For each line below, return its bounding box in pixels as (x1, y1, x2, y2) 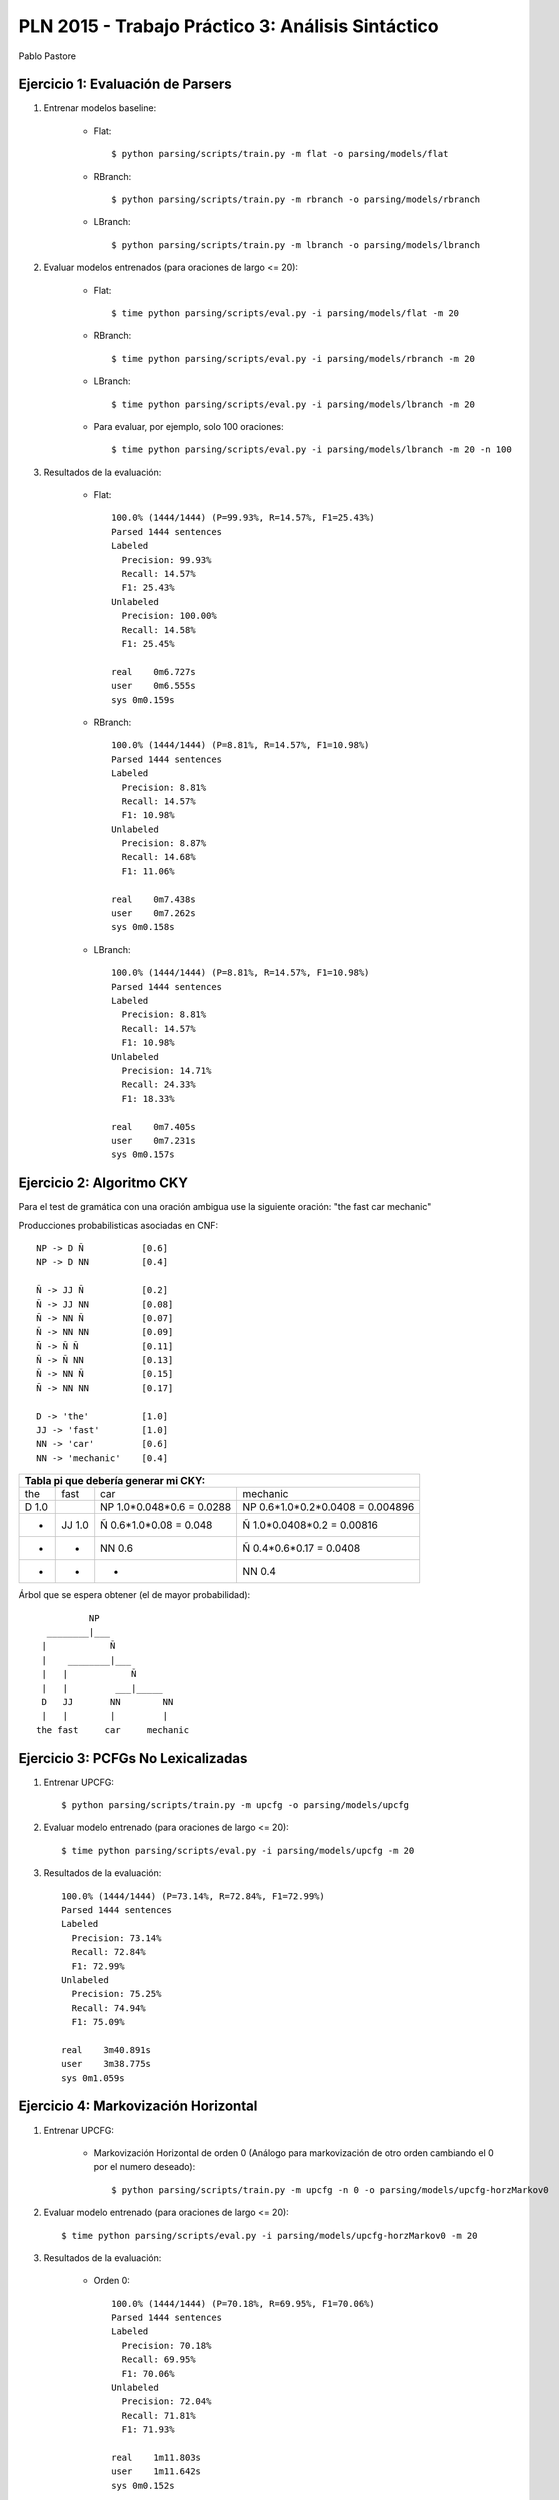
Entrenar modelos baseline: (43, 102, 157, 114)
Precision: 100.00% (121, 610, 217, 622)
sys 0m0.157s (111, 1149, 175, 1160)
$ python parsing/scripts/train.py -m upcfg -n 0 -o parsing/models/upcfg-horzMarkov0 (111, 2184, 549, 2195)
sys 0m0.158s (111, 921, 175, 933)
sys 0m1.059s (61, 2072, 125, 2084)
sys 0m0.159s (111, 694, 175, 705)
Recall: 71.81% (121, 2410, 196, 2421)
